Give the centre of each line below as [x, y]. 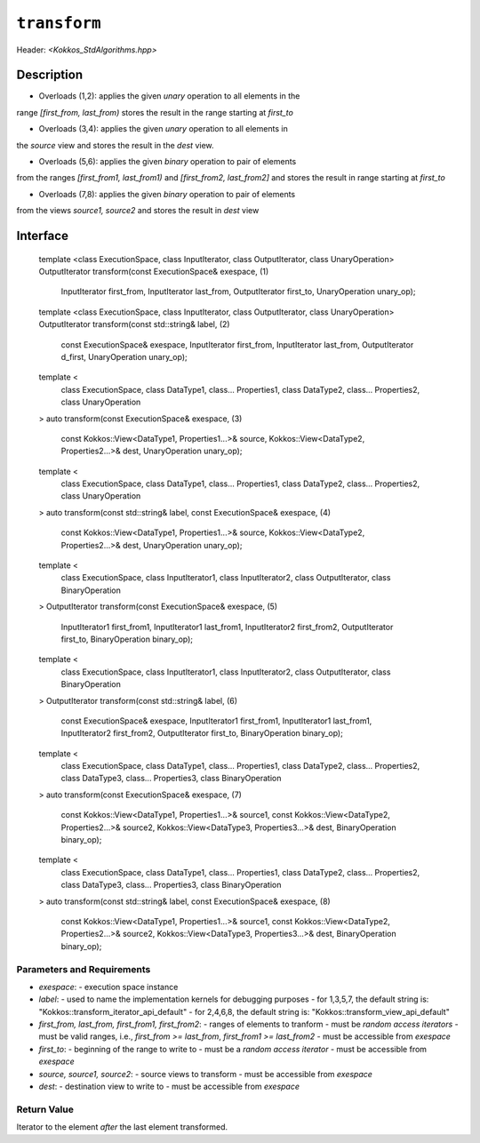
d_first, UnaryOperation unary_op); [124, 356]
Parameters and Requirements [84, 969]
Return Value [45, 1109]
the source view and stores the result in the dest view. [115, 145]
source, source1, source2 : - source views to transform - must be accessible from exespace [206, 1074]
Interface [42, 236]
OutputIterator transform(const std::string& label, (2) [134, 324]
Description [50, 75]
